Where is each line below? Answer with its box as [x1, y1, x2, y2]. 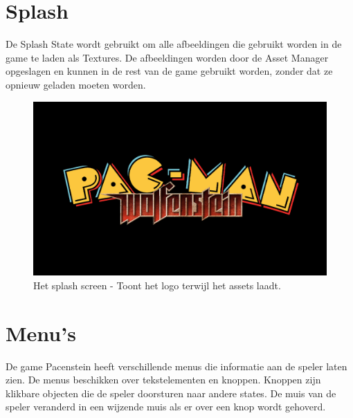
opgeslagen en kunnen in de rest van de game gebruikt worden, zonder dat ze [6, 64, 333, 78]
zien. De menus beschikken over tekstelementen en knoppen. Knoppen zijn [6, 372, 321, 387]
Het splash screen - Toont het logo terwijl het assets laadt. [33, 278, 281, 292]
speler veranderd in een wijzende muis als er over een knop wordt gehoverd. [6, 399, 326, 414]
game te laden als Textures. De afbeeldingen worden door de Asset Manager [6, 50, 329, 64]
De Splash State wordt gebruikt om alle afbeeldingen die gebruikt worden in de [6, 37, 342, 51]
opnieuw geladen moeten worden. [6, 77, 146, 91]
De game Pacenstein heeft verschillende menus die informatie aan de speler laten [6, 358, 347, 373]
